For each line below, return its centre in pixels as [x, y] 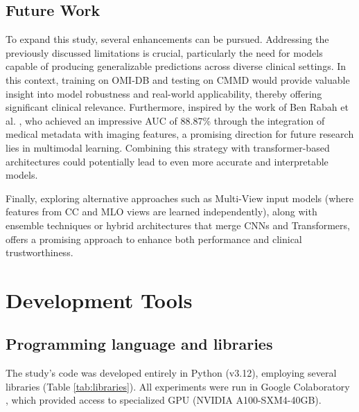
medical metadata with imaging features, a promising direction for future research [180, 134]
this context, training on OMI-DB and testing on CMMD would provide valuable [178, 79]
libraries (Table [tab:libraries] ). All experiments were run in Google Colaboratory [178, 386]
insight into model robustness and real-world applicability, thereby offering [164, 93]
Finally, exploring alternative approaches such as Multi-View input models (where [179, 198]
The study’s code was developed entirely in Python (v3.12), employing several [171, 373]
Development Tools [99, 299]
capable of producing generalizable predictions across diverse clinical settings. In [176, 66]
